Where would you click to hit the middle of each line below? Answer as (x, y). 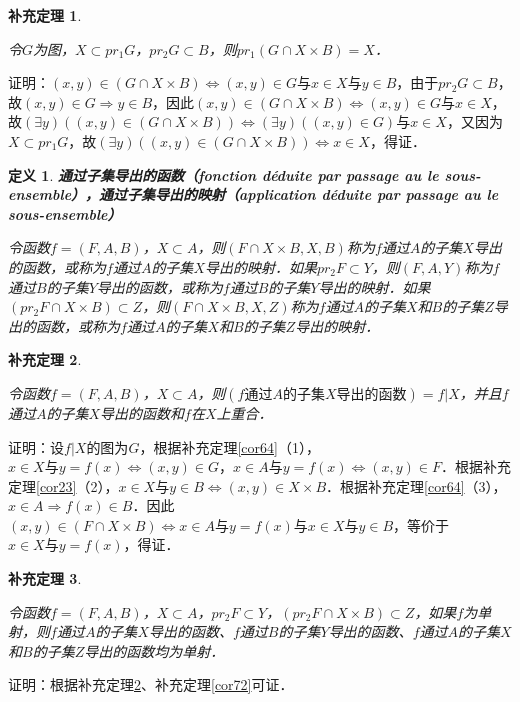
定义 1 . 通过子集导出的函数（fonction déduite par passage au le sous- (244, 174)
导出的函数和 (142, 412)
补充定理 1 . (45, 15)
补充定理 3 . (45, 578)
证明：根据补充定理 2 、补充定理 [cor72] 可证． (151, 684)
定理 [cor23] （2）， (63, 485)
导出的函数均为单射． (154, 650)
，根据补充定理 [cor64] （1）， (229, 446)
